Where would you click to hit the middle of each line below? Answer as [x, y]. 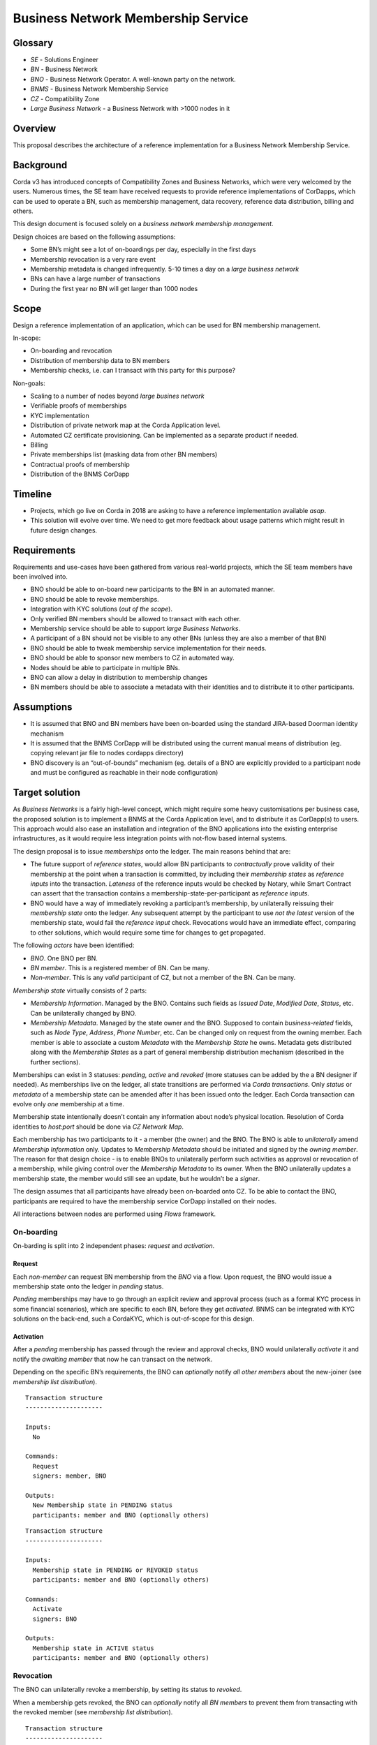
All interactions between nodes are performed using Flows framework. [114, 1214]
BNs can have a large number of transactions [95, 279]
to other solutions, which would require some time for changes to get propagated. [148, 933]
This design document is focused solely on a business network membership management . [143, 224]
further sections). [55, 1062]
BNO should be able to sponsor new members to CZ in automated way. [133, 658]
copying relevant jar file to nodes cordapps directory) [107, 753]
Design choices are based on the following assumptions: [94, 237]
